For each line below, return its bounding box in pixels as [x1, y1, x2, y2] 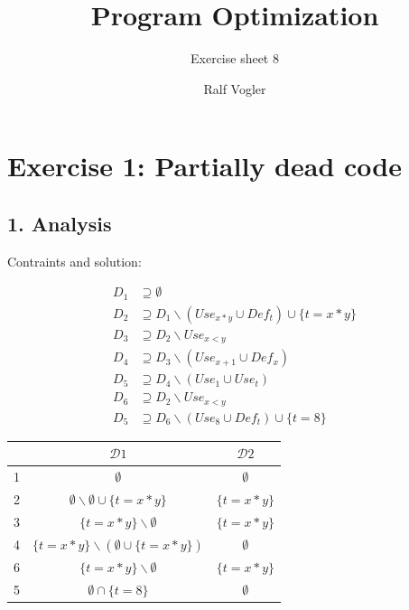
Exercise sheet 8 [191, 49, 279, 68]
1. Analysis [7, 209, 112, 237]
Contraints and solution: [7, 251, 142, 270]
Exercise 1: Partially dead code [7, 147, 402, 184]
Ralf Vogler [203, 79, 266, 98]
